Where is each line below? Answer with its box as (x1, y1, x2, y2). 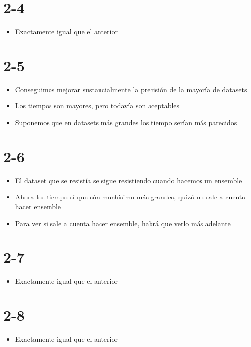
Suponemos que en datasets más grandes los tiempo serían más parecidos (15, 117, 237, 128)
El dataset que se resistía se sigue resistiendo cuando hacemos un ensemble (15, 175, 242, 185)
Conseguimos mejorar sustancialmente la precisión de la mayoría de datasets (15, 84, 247, 94)
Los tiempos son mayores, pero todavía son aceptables (15, 100, 180, 111)
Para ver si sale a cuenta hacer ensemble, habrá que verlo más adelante (15, 218, 231, 228)
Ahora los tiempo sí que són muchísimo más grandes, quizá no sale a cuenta (15, 192, 246, 202)
